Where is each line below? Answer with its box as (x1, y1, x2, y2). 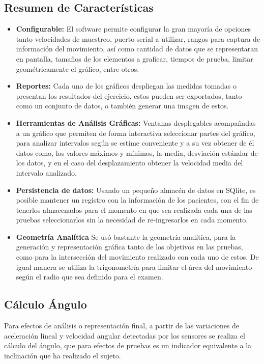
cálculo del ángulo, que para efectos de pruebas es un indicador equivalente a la (4, 340, 252, 351)
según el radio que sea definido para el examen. (16, 271, 163, 282)
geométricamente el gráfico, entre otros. (16, 63, 139, 74)
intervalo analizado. (16, 167, 77, 178)
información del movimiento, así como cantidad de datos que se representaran (16, 43, 258, 54)
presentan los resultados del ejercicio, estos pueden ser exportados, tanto (16, 90, 242, 101)
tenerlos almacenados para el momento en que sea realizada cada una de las (16, 204, 252, 215)
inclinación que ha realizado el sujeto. (4, 350, 121, 360)
